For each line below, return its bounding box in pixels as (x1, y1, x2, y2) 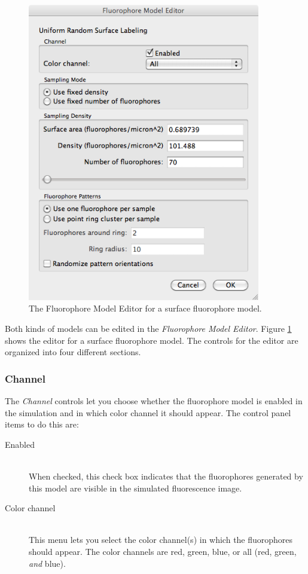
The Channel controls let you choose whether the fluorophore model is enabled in (5, 395, 303, 407)
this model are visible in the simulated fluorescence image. (29, 481, 242, 494)
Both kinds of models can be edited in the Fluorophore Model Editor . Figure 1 (5, 322, 292, 335)
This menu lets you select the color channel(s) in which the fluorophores (29, 533, 293, 546)
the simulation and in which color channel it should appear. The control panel (5, 406, 291, 419)
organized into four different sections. (5, 346, 141, 358)
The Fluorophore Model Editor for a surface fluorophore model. (29, 302, 262, 315)
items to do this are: (5, 418, 79, 430)
